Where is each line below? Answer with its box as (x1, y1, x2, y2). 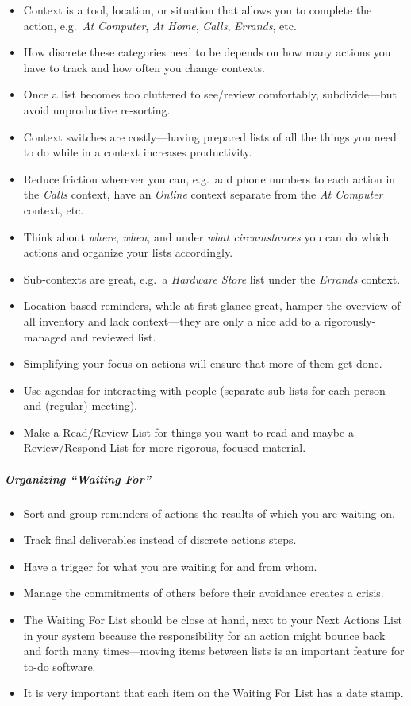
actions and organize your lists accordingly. (23, 244, 233, 260)
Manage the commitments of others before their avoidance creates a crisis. (23, 584, 384, 601)
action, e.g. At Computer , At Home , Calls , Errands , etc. (23, 17, 297, 33)
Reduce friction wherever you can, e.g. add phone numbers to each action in (23, 170, 396, 187)
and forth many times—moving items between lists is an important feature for (23, 642, 405, 659)
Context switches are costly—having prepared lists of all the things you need (23, 128, 397, 145)
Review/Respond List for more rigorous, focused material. (23, 439, 306, 456)
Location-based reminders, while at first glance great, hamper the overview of (23, 297, 401, 314)
